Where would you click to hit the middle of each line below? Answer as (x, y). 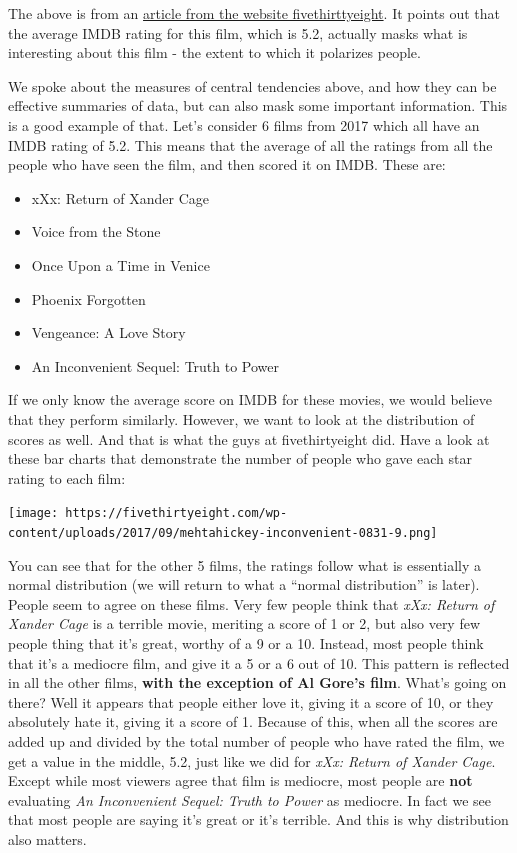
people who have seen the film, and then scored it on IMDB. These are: (227, 164)
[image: (33, 513)
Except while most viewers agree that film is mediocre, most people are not (240, 780)
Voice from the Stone (96, 231)
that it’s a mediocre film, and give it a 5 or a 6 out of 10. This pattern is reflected (259, 662)
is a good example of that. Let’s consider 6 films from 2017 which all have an (244, 124)
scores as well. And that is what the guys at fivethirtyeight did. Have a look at (249, 438)
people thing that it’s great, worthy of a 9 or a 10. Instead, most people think (246, 642)
